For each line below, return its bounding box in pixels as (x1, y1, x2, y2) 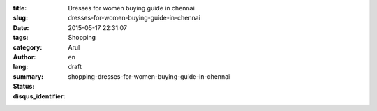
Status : (13, 82, 35, 91)
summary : (13, 72, 44, 80)
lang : (13, 63, 29, 71)
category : (13, 43, 43, 52)
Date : (13, 23, 29, 31)
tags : (13, 34, 29, 42)
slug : (13, 14, 28, 22)
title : (13, 4, 27, 12)
